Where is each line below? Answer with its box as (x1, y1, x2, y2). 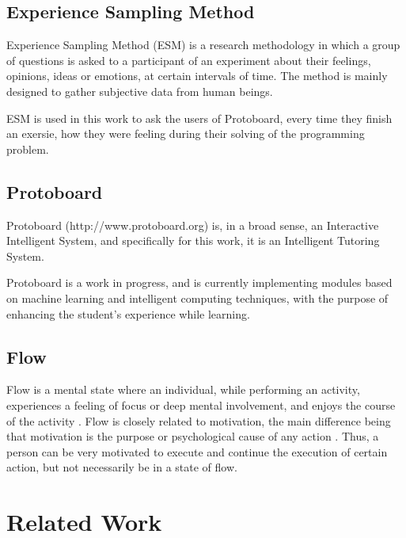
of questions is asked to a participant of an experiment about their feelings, (6, 52, 371, 68)
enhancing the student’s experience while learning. (6, 305, 250, 322)
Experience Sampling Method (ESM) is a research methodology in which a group (6, 36, 400, 53)
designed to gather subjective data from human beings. (6, 82, 273, 99)
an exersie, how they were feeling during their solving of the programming (6, 125, 365, 142)
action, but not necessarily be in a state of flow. (6, 459, 237, 475)
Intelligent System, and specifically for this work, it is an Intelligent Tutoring (6, 232, 380, 249)
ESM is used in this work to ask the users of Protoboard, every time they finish (6, 109, 393, 126)
